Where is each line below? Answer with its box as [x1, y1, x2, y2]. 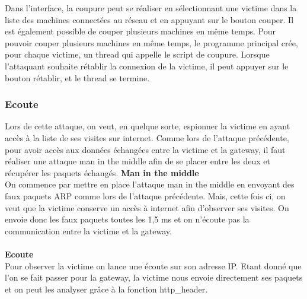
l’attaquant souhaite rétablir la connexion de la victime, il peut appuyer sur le [5, 59, 289, 72]
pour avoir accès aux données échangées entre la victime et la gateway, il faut [5, 143, 286, 155]
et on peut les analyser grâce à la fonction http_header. [5, 282, 208, 295]
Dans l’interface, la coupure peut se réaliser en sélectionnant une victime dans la [5, 2, 297, 14]
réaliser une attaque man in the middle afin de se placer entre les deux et [5, 155, 270, 167]
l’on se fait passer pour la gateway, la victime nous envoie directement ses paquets [5, 271, 303, 284]
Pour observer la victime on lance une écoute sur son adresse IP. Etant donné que [5, 259, 302, 272]
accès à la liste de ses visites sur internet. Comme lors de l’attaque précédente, [5, 131, 289, 144]
